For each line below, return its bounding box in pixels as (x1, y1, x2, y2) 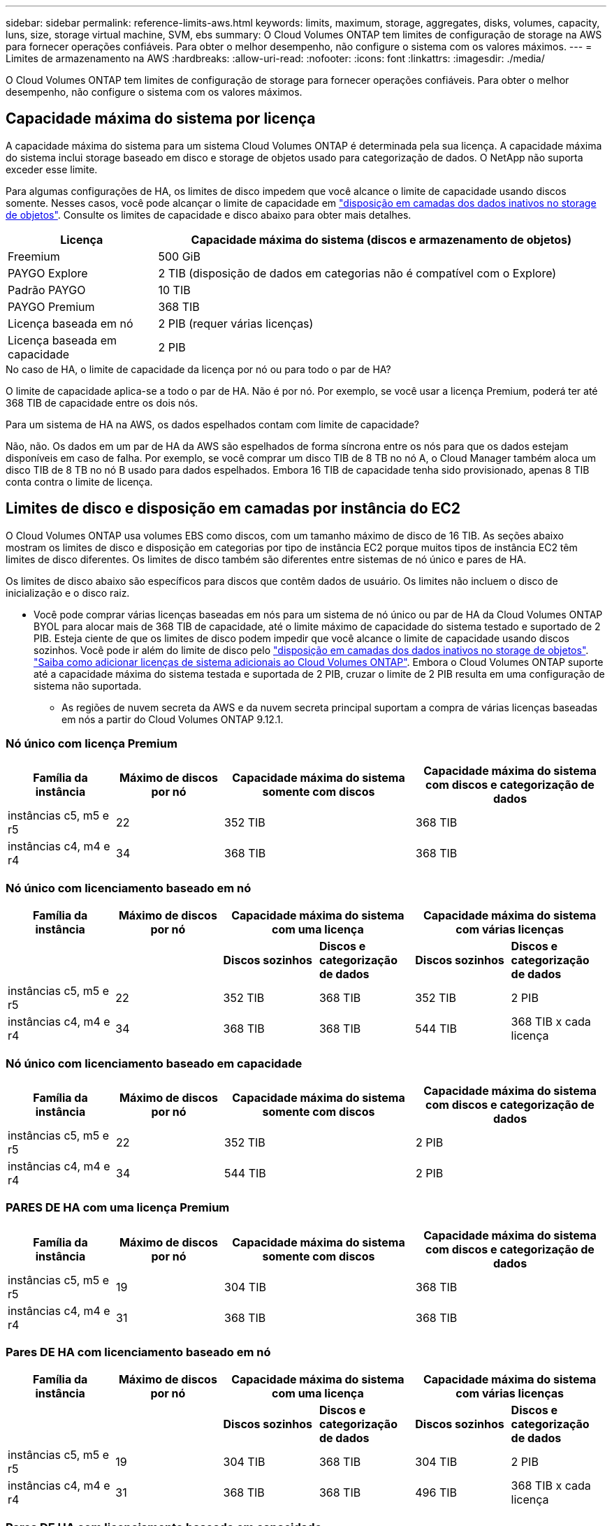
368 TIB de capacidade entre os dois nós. (6, 396, 198, 409)
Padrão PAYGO (8, 282, 86, 297)
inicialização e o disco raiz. (6, 586, 130, 599)
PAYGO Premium (8, 299, 95, 314)
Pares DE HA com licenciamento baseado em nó (6, 1345, 271, 1360)
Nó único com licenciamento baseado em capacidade (6, 1056, 303, 1070)
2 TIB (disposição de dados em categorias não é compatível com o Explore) (158, 266, 557, 280)
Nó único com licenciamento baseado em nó (6, 880, 252, 895)
